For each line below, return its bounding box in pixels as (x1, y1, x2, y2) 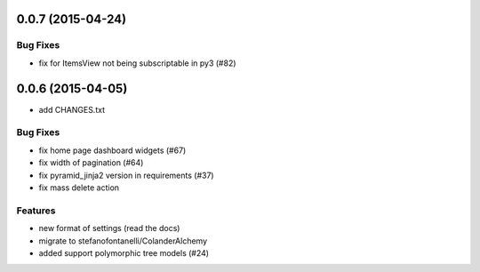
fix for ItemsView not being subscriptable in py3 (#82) (38, 58, 236, 68)
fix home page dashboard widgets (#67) (38, 145, 187, 156)
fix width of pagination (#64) (38, 157, 144, 168)
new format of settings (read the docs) (38, 223, 180, 234)
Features (16, 204, 56, 217)
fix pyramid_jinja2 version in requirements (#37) (38, 170, 214, 180)
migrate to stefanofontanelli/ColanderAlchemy (38, 236, 208, 246)
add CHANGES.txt (38, 104, 106, 115)
